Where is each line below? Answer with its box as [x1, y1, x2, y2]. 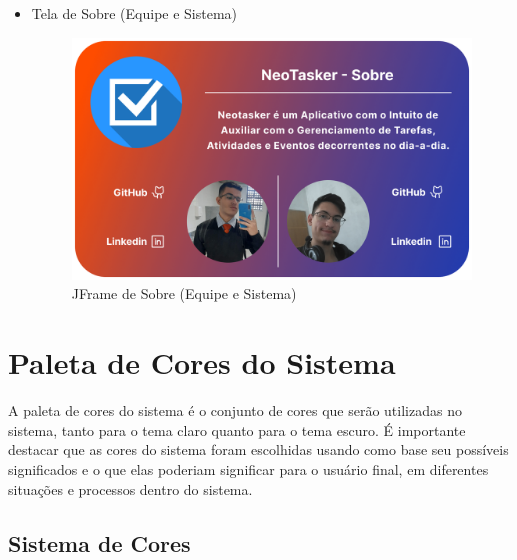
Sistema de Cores [8, 527, 191, 558]
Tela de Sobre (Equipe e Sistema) [31, 3, 238, 23]
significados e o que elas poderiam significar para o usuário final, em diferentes [8, 458, 489, 479]
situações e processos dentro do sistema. [8, 478, 253, 499]
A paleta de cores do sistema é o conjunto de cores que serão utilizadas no [8, 400, 462, 421]
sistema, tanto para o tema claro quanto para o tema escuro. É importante [8, 419, 466, 440]
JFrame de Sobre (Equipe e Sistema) [71, 283, 297, 304]
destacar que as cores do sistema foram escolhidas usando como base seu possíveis [8, 439, 509, 460]
